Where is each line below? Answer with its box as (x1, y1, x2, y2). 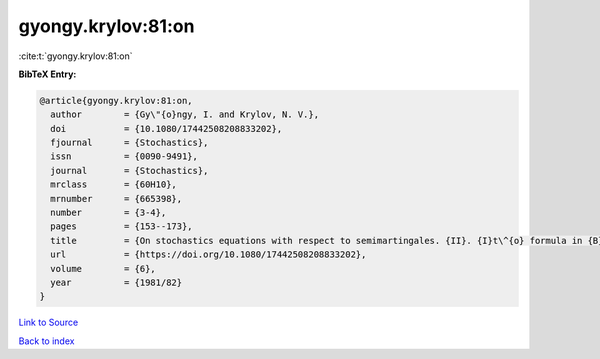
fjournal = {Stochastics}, (50, 137, 209, 149)
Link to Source (18, 316, 79, 329)
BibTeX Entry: (18, 68, 77, 80)
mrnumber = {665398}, (50, 193, 183, 204)
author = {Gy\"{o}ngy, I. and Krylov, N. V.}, (50, 109, 320, 120)
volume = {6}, (50, 263, 157, 274)
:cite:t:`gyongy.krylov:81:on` (18, 50, 134, 62)
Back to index (18, 335, 75, 347)
